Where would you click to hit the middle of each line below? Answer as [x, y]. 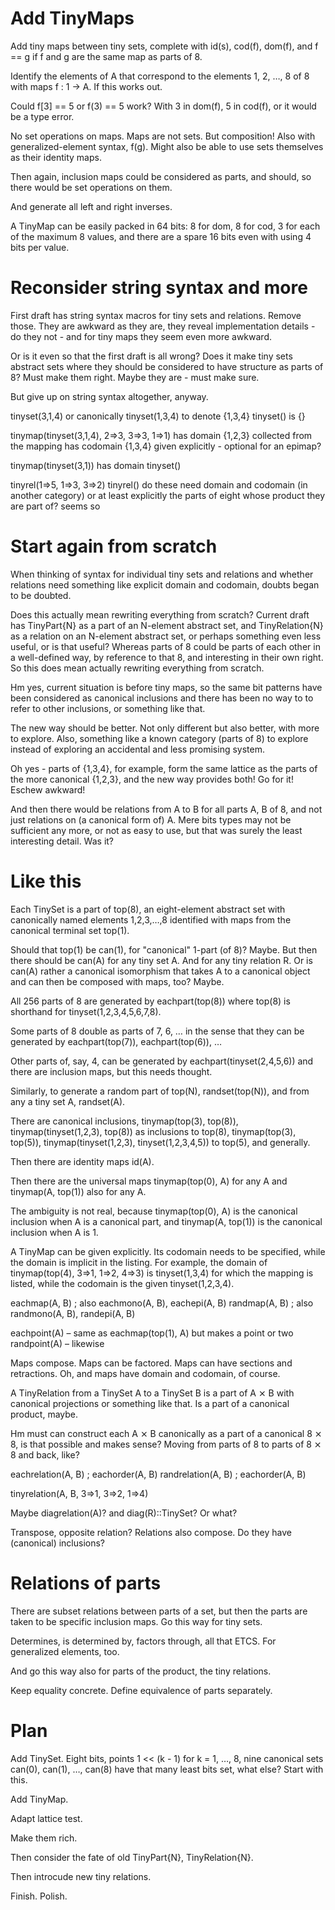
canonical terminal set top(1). [70, 930]
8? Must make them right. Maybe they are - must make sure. [135, 377]
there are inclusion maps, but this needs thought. [111, 1071]
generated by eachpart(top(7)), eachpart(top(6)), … [116, 1041]
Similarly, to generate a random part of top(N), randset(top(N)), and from [160, 1091]
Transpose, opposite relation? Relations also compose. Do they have [151, 1532]
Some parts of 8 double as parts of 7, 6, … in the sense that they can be [157, 1031]
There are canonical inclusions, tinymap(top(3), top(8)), [124, 1121]
